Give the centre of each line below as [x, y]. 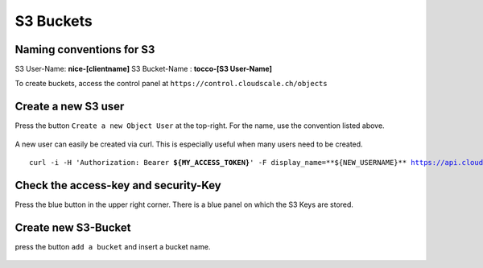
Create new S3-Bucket [73, 227]
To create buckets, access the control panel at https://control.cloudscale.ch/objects [171, 84]
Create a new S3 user [70, 107]
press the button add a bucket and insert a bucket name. [113, 246]
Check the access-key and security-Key [118, 185]
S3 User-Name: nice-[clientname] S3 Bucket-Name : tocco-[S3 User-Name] [144, 69]
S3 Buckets [54, 21]
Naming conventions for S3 [85, 49]
